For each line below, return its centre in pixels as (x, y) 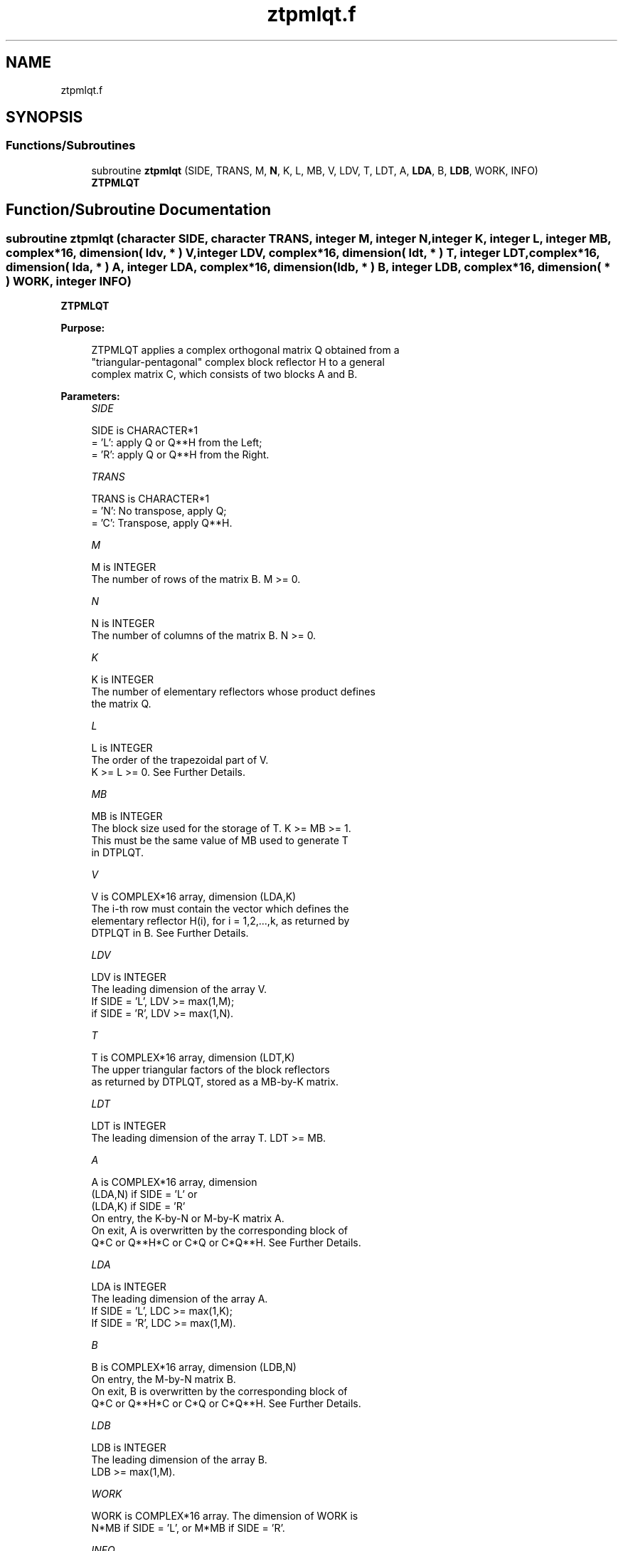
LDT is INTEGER (129, 1126)
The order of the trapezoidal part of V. (180, 760)
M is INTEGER (124, 567)
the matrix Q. (121, 704)
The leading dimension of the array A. (180, 1299)
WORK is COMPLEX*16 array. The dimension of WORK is (225, 1516)
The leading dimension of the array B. (179, 1460)
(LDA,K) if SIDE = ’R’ (138, 1206)
